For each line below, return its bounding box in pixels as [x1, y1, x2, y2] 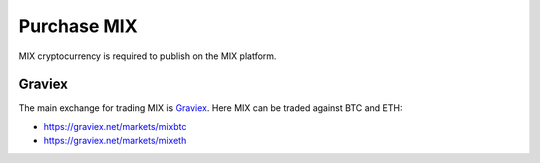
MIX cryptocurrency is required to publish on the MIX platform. [18, 50, 277, 62]
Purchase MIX [18, 15, 139, 37]
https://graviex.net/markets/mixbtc [43, 120, 187, 132]
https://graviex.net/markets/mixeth [43, 135, 187, 147]
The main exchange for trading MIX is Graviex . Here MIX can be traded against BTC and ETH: [18, 102, 403, 114]
